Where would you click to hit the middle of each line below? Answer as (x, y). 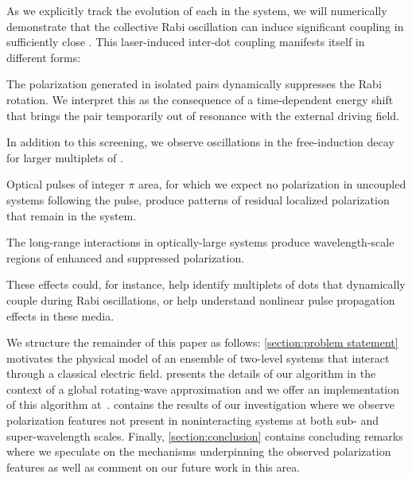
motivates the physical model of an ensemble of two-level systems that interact (198, 358)
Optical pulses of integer (66, 184)
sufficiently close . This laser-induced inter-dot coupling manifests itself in (186, 42)
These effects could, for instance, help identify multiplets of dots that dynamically (206, 284)
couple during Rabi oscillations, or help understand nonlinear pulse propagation (201, 299)
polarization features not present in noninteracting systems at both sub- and (193, 420)
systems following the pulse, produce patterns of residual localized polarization (198, 199)
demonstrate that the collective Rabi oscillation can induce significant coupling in (205, 26)
